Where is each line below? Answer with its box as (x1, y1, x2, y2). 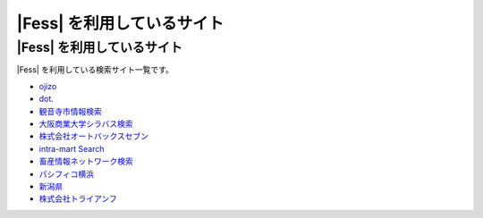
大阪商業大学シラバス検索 (38, 118, 133, 129)
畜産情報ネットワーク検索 (38, 156, 133, 167)
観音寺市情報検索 (38, 105, 102, 116)
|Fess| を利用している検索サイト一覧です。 (16, 64, 174, 75)
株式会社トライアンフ (38, 193, 118, 205)
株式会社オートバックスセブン (38, 130, 149, 142)
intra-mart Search (38, 143, 105, 154)
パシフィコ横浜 (38, 168, 94, 179)
